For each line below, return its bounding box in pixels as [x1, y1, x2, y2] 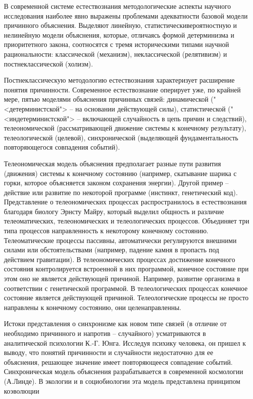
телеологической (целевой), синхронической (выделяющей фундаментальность [4, 132, 238, 142]
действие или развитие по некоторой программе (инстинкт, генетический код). [4, 187, 238, 197]
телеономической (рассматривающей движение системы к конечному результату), [4, 123, 246, 133]
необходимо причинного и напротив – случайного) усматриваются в [4, 328, 206, 338]
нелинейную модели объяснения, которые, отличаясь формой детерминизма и [4, 29, 234, 40]
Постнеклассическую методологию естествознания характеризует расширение [4, 75, 235, 85]
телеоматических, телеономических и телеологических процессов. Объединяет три [4, 216, 250, 226]
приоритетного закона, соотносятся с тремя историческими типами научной [4, 39, 229, 49]
